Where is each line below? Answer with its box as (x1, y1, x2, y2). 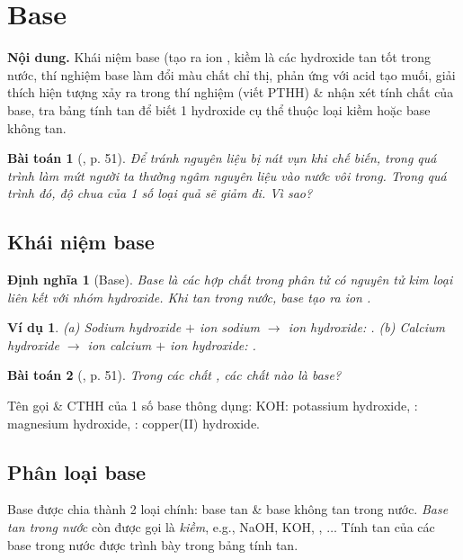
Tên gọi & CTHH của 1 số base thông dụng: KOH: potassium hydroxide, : (7, 396, 418, 415)
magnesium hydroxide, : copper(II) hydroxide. (7, 413, 261, 432)
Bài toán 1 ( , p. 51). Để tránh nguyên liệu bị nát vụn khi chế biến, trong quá (7, 149, 437, 167)
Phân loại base (7, 457, 147, 485)
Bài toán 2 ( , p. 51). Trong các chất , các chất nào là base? (7, 366, 342, 384)
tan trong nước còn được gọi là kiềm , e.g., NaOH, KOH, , (7, 518, 323, 537)
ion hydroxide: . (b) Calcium (288, 318, 445, 337)
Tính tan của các (341, 518, 435, 537)
